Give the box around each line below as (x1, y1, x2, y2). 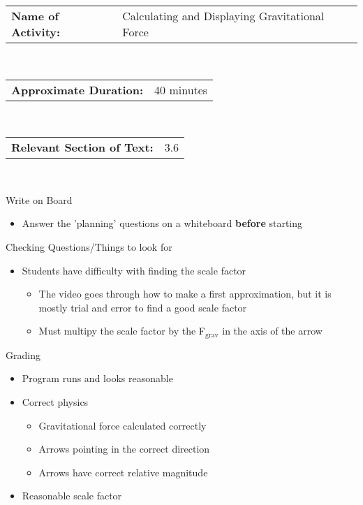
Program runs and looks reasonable (22, 371, 173, 386)
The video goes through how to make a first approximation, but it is (38, 286, 332, 301)
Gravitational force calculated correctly (38, 418, 207, 432)
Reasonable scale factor (22, 488, 122, 503)
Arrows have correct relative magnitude (38, 464, 208, 479)
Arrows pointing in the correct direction (38, 441, 210, 456)
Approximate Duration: (11, 81, 144, 98)
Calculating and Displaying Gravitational (122, 8, 325, 24)
